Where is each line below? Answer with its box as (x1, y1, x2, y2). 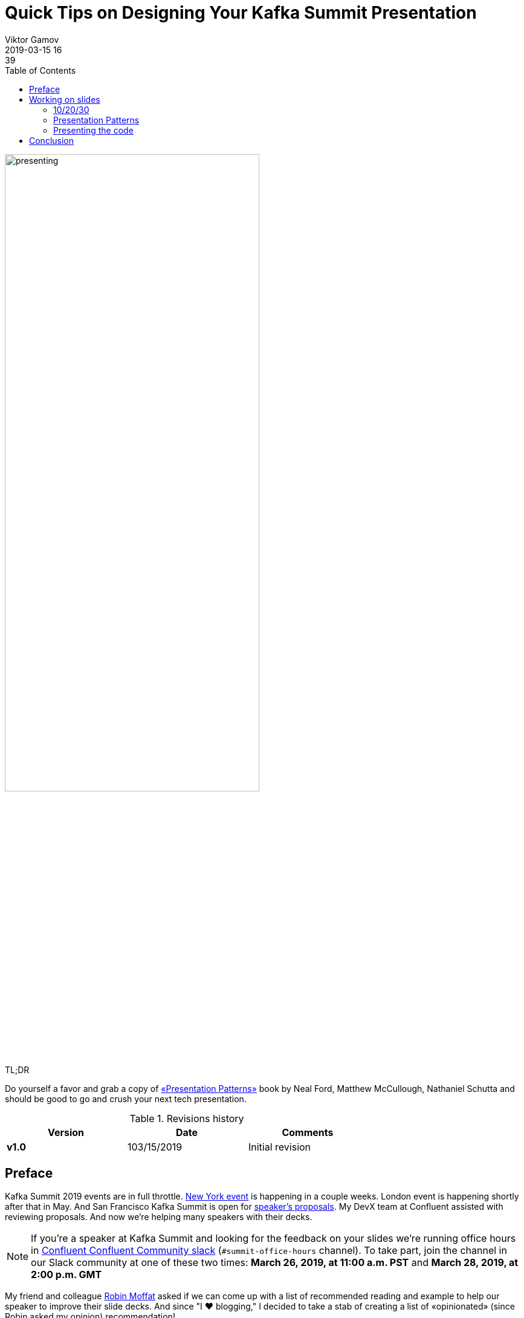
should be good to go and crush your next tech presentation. (5, 1094, 247, 1105)
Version (47, 1126, 85, 1139)
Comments (282, 1126, 334, 1139)
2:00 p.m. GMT (31, 1268, 102, 1281)
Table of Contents (5, 65, 76, 76)
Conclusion (29, 135, 74, 146)
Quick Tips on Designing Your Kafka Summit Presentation (5, 2, 477, 23)
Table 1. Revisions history (129, 1112, 244, 1125)
